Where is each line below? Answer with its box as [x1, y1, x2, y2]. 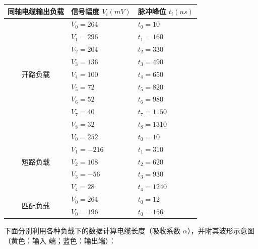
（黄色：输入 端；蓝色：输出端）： [4, 235, 116, 245]
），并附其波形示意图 [187, 225, 254, 236]
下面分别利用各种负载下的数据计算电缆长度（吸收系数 [4, 225, 180, 236]
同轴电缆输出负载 [8, 6, 64, 16]
